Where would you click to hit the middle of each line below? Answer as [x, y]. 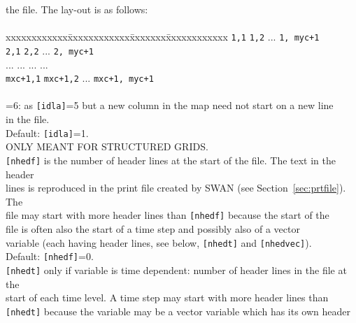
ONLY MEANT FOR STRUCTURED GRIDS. [107, 146]
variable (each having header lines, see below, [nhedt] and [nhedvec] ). [159, 242]
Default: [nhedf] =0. [50, 256]
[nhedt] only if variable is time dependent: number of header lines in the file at [176, 270]
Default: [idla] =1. [47, 132]
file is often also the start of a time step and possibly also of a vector [153, 228]
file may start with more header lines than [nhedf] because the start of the [168, 215]
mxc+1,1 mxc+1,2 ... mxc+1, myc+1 [80, 78]
